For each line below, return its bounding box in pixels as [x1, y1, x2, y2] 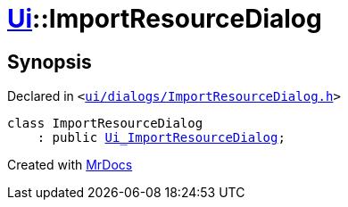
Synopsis [7, 50, 92, 73]
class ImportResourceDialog [7, 116, 203, 131]
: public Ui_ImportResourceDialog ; [37, 130, 286, 145]
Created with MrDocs [7, 157, 133, 173]
